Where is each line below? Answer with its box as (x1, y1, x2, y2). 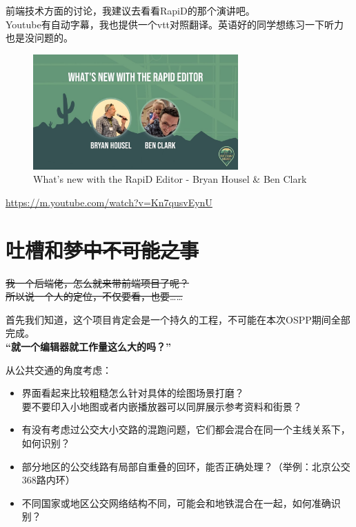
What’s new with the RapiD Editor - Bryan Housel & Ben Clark (33, 172, 307, 186)
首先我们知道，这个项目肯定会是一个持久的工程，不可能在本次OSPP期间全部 (6, 312, 350, 326)
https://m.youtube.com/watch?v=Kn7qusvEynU (6, 195, 212, 209)
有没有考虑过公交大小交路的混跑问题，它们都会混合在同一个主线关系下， (21, 422, 350, 437)
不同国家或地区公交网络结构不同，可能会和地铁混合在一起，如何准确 (21, 495, 331, 510)
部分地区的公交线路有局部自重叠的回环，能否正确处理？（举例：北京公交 (21, 459, 350, 473)
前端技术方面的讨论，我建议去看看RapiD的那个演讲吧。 (6, 3, 255, 17)
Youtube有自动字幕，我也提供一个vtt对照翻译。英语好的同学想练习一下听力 (6, 17, 344, 31)
